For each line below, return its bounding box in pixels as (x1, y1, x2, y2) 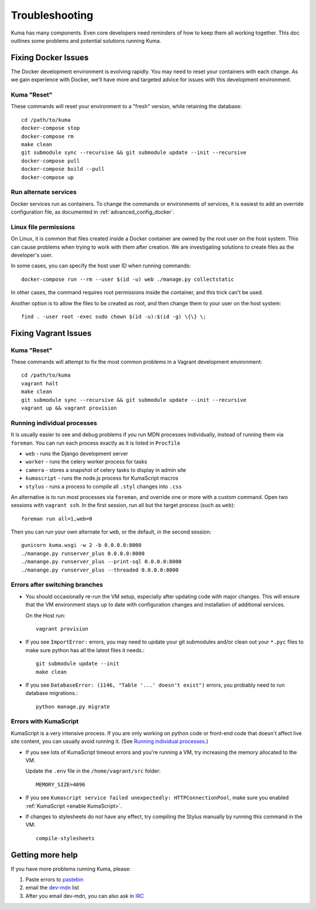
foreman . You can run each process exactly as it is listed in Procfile (11, 439, 181, 446)
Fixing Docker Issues (11, 53, 89, 63)
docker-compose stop (21, 125, 80, 132)
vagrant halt (21, 380, 59, 387)
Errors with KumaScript (11, 717, 79, 725)
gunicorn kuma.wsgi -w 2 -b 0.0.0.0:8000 (21, 542, 142, 549)
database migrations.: (25, 690, 78, 697)
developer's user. (11, 252, 53, 259)
